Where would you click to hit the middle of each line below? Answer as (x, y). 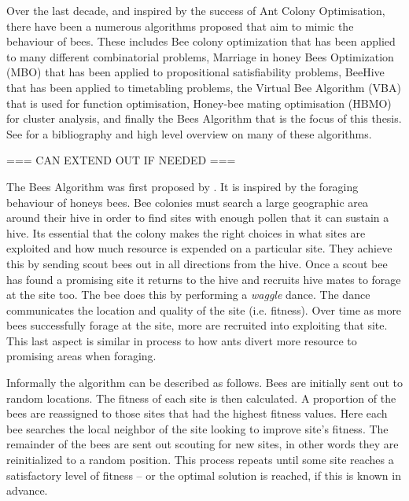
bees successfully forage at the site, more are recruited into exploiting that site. (197, 325)
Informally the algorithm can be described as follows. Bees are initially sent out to (204, 383)
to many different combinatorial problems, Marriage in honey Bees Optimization (200, 56)
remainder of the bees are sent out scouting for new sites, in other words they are (203, 444)
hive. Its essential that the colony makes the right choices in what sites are (186, 232)
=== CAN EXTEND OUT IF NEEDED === (121, 160)
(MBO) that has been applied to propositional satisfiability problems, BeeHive (195, 72)
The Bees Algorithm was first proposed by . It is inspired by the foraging (182, 186)
